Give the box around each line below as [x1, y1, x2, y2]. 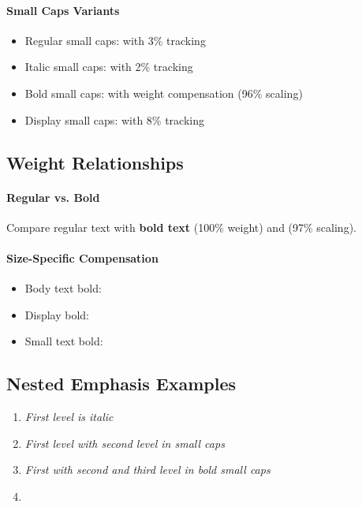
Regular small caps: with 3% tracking [24, 32, 206, 48]
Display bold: [24, 306, 89, 322]
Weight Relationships [6, 150, 184, 174]
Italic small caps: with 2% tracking [24, 58, 193, 75]
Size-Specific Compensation [6, 249, 159, 266]
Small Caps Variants [6, 2, 120, 18]
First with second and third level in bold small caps [24, 461, 271, 478]
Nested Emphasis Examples [6, 371, 236, 396]
